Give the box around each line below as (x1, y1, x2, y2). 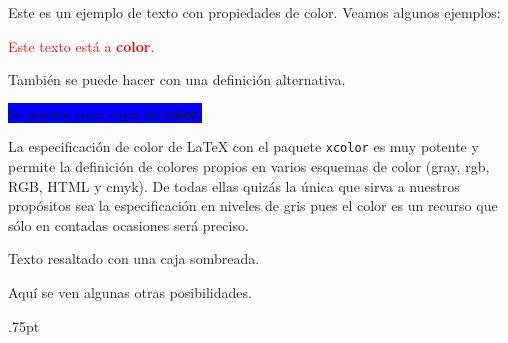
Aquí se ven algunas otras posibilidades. (8, 282, 252, 302)
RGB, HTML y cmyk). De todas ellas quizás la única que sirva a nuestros (8, 175, 460, 196)
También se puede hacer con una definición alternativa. (8, 69, 346, 90)
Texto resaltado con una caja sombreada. (8, 248, 260, 269)
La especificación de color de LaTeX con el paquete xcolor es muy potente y (8, 136, 479, 157)
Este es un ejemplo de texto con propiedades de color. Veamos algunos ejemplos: (8, 2, 501, 22)
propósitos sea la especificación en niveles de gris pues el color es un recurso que (8, 195, 498, 216)
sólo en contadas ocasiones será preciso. (8, 214, 249, 235)
